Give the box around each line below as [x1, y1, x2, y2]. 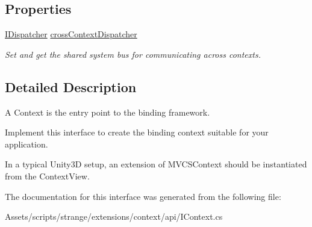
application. [5, 137, 48, 150]
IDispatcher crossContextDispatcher [5, 28, 137, 40]
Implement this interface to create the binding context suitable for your [5, 126, 269, 138]
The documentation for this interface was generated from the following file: [5, 190, 281, 202]
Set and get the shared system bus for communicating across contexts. [5, 48, 261, 60]
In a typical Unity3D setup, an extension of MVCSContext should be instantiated [5, 158, 307, 170]
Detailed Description [5, 77, 137, 96]
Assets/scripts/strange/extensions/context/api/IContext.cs [5, 210, 223, 223]
